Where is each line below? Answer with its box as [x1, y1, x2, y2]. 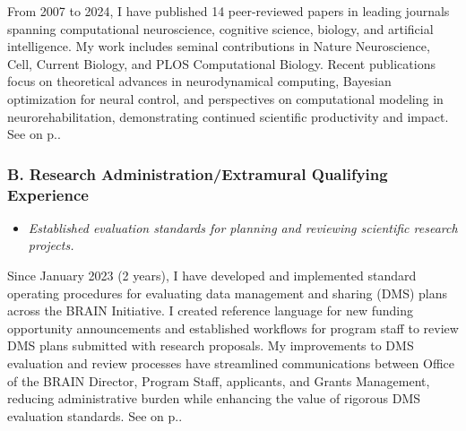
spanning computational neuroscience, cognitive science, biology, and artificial [7, 19, 434, 38]
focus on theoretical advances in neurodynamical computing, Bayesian [7, 72, 392, 91]
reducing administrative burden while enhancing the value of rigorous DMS [7, 389, 421, 408]
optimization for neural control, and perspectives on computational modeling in [7, 89, 444, 108]
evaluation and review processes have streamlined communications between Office [7, 354, 454, 373]
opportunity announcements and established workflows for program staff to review [7, 318, 459, 337]
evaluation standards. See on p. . [7, 406, 183, 425]
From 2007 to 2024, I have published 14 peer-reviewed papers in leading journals [7, 2, 450, 20]
